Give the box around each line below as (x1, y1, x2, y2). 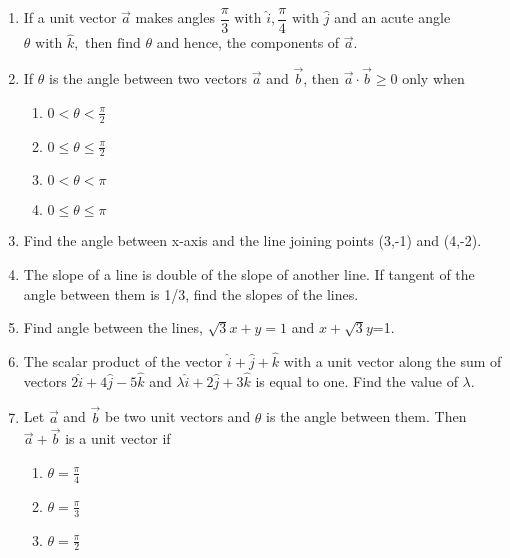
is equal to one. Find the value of (255, 370, 458, 391)
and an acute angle (334, 7, 451, 28)
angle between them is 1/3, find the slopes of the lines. (23, 283, 359, 304)
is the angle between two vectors (49, 68, 248, 89)
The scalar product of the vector (23, 350, 223, 371)
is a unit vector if (65, 428, 171, 449)
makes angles (135, 7, 215, 28)
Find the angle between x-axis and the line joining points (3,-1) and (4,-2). (23, 230, 482, 251)
